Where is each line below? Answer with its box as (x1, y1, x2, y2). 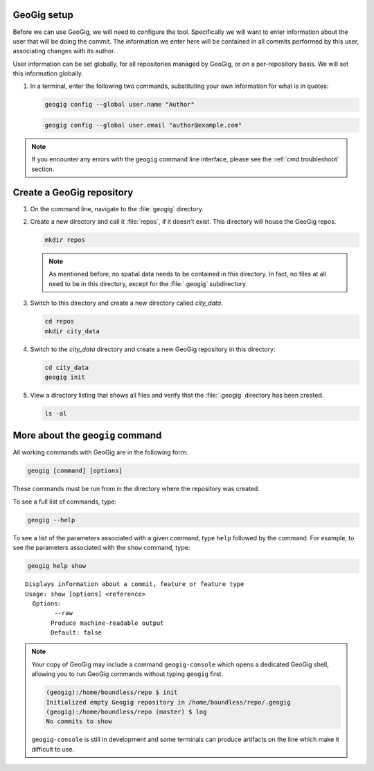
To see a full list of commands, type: (12, 497, 117, 506)
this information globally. (12, 69, 83, 78)
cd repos (44, 317, 75, 326)
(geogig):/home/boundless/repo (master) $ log (46, 708, 207, 716)
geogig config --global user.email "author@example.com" (44, 121, 242, 130)
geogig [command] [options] (27, 467, 123, 475)
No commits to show (46, 718, 112, 725)
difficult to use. (31, 745, 75, 753)
